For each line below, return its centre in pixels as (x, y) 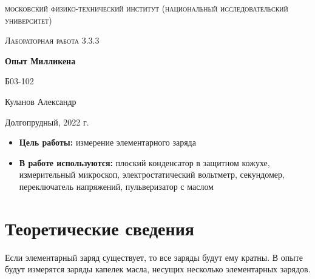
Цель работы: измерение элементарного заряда (107, 142)
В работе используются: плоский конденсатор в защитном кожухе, (144, 162)
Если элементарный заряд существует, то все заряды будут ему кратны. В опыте (154, 257)
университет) (29, 20)
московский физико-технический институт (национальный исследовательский (147, 8)
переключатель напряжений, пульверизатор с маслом (116, 186)
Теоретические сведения (100, 228)
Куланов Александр (41, 101)
